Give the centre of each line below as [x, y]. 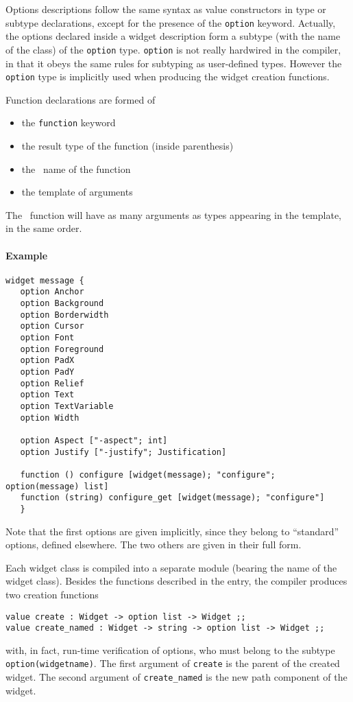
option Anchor [52, 292]
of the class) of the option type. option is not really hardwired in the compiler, [173, 49]
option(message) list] [57, 486]
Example [27, 255]
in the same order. [44, 228]
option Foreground [62, 349]
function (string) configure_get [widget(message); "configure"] [172, 498]
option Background [62, 304]
